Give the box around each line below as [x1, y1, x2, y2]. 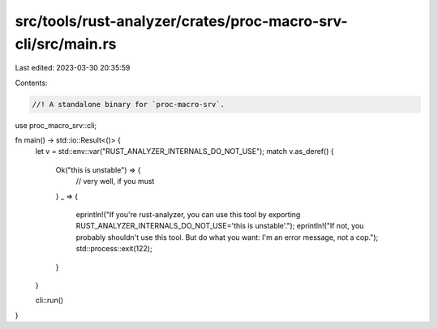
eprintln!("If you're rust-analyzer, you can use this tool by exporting [75, 210, 301, 220]
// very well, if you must [75, 177, 155, 186]
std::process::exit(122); [75, 244, 153, 254]
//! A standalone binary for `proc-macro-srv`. [32, 100, 225, 109]
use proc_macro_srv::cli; [15, 120, 97, 130]
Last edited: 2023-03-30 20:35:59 [15, 63, 131, 73]
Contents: [15, 78, 48, 88]
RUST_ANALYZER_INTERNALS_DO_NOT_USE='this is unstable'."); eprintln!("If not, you [75, 221, 364, 231]
